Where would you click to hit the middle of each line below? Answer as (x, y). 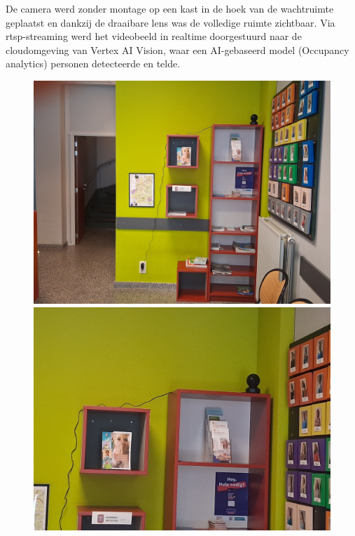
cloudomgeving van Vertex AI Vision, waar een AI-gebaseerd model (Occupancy (177, 49)
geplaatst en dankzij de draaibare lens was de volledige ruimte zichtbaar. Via (170, 22)
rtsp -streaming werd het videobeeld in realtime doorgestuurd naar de (154, 36)
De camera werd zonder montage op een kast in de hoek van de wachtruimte (170, 8)
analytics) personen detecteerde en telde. (93, 63)
